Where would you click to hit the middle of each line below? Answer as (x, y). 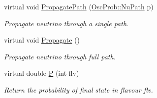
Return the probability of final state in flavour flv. (78, 89)
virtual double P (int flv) (42, 73)
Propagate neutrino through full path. (60, 56)
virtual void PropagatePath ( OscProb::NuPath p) (79, 6)
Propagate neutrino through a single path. (66, 23)
